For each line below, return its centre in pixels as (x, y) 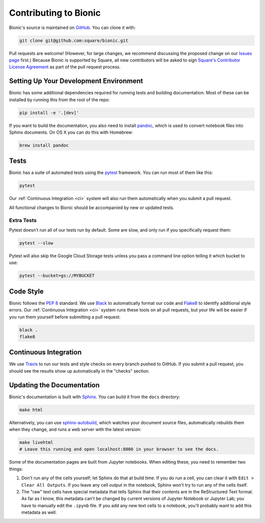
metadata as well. (39, 512)
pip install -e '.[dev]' (49, 113)
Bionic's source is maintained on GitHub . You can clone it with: (72, 28)
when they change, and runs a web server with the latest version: (75, 430)
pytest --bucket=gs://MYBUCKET (57, 276)
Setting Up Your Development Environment (76, 81)
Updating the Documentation (54, 385)
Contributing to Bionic (55, 13)
